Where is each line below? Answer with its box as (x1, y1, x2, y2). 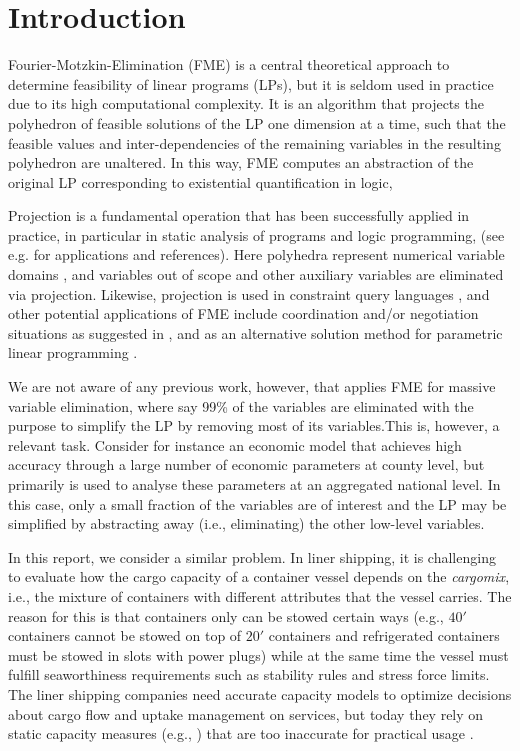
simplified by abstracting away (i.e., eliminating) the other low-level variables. (8, 513, 485, 534)
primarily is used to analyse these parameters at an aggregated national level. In (8, 474, 501, 494)
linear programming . (8, 342, 138, 363)
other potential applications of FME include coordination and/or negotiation (8, 303, 479, 324)
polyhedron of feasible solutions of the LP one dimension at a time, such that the (8, 112, 506, 133)
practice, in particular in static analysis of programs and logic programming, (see (8, 224, 505, 245)
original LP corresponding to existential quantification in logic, (8, 171, 393, 192)
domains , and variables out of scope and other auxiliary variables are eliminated (8, 264, 504, 285)
